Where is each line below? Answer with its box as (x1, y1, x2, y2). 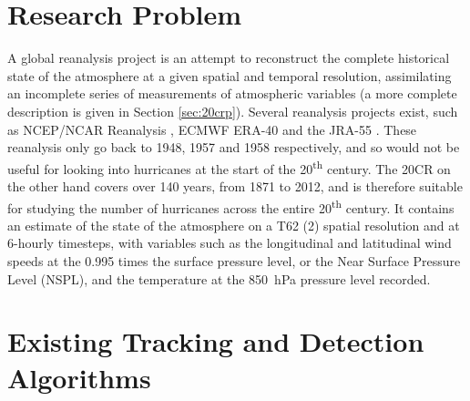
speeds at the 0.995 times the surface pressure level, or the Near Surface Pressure (7, 251, 461, 270)
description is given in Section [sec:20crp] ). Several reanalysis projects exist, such (7, 101, 458, 120)
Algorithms (7, 358, 151, 396)
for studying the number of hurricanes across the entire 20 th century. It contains (7, 195, 455, 217)
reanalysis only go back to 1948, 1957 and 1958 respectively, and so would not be (7, 138, 460, 157)
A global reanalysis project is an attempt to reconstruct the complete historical (7, 48, 450, 67)
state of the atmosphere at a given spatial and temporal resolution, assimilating (7, 66, 452, 85)
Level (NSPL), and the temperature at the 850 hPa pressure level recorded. (7, 269, 431, 288)
